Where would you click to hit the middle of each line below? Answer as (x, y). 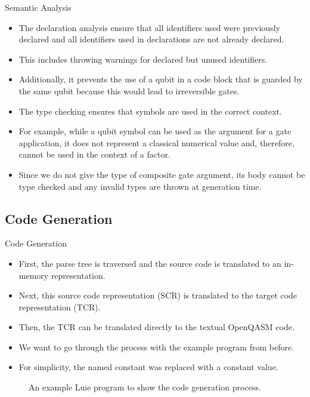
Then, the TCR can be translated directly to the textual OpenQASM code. (156, 327)
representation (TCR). (60, 307)
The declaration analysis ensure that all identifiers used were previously (149, 27)
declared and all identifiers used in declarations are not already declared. (151, 39)
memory (34, 275)
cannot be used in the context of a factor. (94, 154)
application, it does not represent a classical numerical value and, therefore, (156, 142)
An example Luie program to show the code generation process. (145, 387)
